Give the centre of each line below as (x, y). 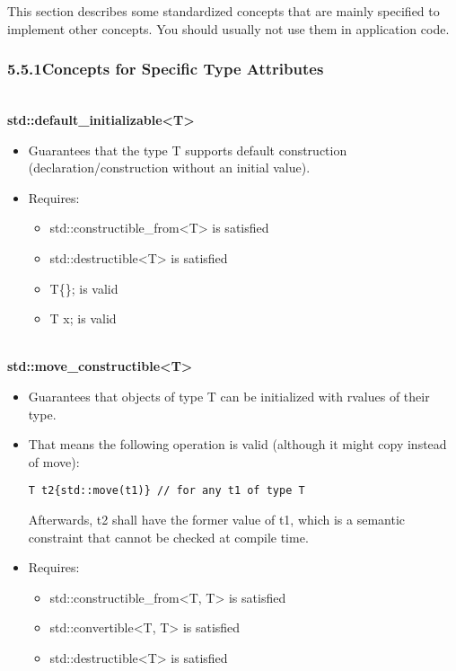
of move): (54, 461)
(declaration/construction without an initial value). (169, 168)
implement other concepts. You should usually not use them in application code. (228, 28)
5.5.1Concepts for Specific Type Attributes (166, 69)
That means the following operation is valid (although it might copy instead (237, 444)
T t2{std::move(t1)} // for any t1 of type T (167, 491)
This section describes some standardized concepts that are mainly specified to (224, 11)
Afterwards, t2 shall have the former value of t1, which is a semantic (217, 519)
